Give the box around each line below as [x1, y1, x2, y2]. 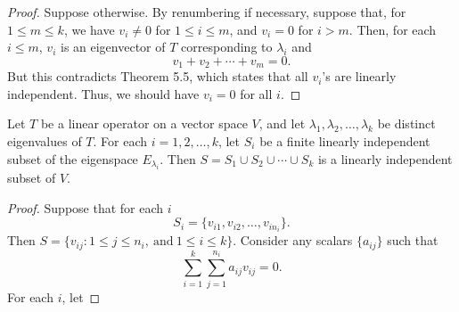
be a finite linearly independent [259, 132, 430, 151]
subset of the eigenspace [7, 149, 138, 168]
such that [387, 231, 439, 250]
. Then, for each [348, 20, 437, 38]
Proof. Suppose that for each [7, 198, 164, 217]
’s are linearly [322, 67, 397, 86]
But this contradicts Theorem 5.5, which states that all [7, 67, 308, 86]
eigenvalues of [7, 132, 82, 151]
